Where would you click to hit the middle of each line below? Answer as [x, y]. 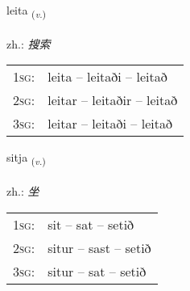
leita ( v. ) [27, 11]
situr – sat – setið [97, 271]
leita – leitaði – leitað [107, 77]
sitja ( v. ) [26, 158]
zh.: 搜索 [29, 43]
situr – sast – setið [99, 247]
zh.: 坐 [23, 191]
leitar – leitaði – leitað [110, 124]
